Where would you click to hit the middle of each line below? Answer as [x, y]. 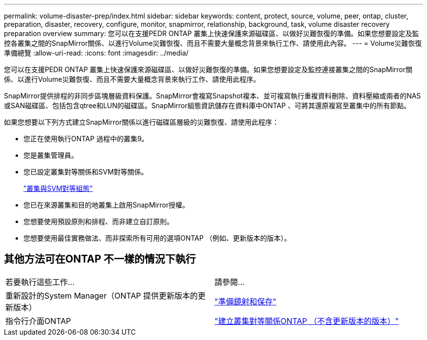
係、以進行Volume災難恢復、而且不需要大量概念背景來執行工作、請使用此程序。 [132, 79]
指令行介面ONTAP [38, 321]
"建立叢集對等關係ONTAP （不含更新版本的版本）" [307, 321]
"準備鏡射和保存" [245, 301]
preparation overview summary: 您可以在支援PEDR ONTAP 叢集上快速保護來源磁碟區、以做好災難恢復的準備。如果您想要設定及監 [212, 33]
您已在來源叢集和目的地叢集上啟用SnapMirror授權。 [106, 205]
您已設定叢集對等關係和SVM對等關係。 [86, 172]
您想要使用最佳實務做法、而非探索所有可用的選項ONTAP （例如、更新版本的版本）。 [157, 238]
